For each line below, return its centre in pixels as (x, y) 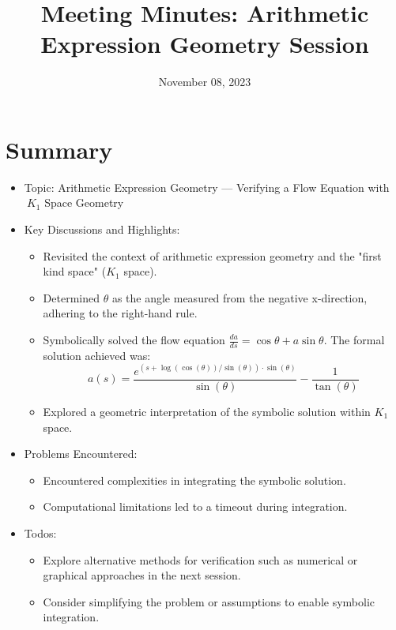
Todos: (40, 532)
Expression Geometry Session (205, 44)
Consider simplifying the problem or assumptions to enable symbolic (209, 601)
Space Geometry (84, 202)
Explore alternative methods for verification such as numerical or (200, 559)
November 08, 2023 (205, 82)
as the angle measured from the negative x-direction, (239, 297)
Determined (71, 297)
